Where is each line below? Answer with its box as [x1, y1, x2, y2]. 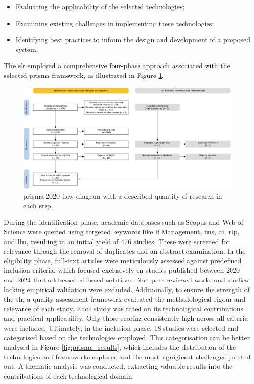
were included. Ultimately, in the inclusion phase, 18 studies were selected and [4, 322, 239, 333]
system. [15, 44, 38, 54]
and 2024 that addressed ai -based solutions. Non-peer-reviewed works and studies [4, 274, 248, 284]
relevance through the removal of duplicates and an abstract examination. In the [4, 246, 246, 256]
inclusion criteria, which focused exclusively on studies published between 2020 [4, 265, 240, 275]
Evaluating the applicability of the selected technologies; [15, 1, 185, 11]
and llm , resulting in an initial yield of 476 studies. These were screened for [4, 236, 230, 246]
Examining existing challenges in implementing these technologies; [15, 18, 214, 28]
